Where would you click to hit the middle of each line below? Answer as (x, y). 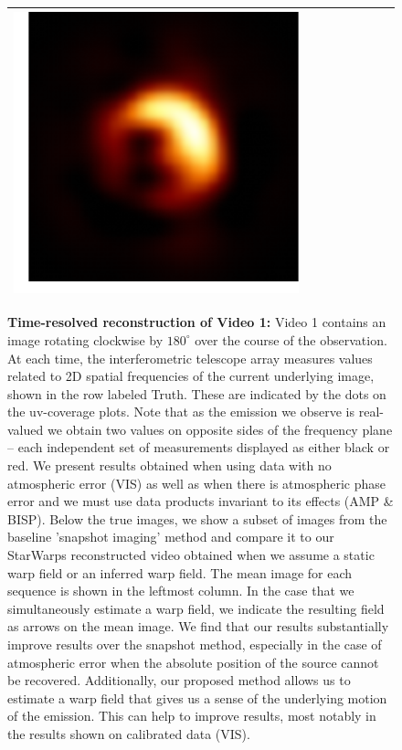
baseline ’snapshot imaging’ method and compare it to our (171, 537)
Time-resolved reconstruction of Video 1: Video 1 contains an (197, 322)
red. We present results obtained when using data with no (169, 465)
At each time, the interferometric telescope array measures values (190, 358)
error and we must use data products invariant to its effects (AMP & (201, 501)
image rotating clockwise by (85, 339)
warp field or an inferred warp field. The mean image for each (180, 572)
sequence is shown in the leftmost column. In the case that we (181, 591)
